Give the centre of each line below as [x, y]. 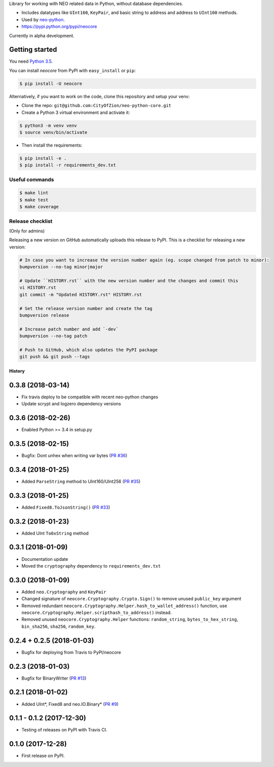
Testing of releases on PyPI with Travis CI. [64, 730]
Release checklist [31, 221]
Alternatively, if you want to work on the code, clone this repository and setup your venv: [99, 96]
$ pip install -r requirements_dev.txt [68, 165]
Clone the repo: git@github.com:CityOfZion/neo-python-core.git [96, 106]
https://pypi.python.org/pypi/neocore [59, 27]
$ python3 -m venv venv [48, 125]
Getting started [33, 50]
